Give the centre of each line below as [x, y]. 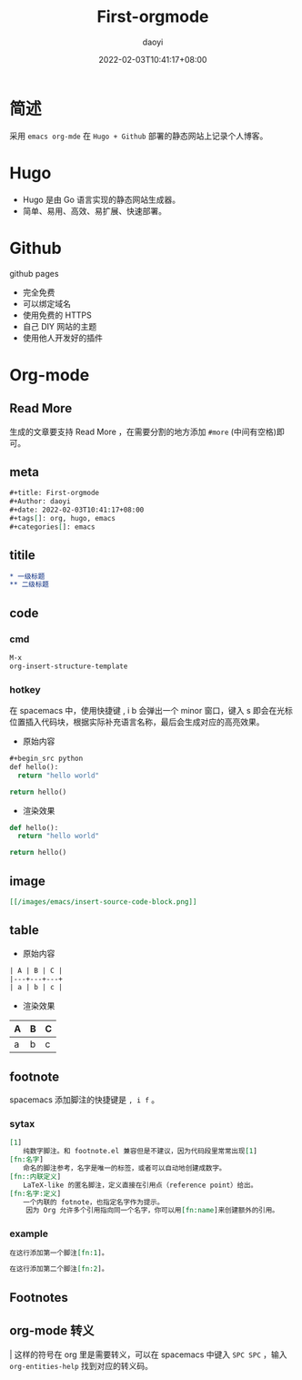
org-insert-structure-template [69, 666]
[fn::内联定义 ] [35, 1176]
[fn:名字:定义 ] [35, 1193]
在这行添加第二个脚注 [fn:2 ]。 [59, 1269]
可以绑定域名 [46, 303]
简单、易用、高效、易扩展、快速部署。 [94, 210]
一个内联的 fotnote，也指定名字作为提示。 [93, 1202]
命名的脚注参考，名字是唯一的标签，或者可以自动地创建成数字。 [124, 1168]
